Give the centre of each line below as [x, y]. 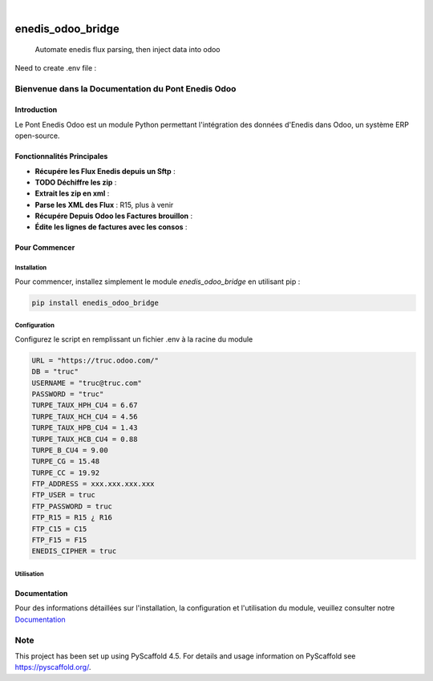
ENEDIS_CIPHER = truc [74, 551]
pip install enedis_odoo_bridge [95, 302]
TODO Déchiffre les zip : [76, 182]
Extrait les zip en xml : [72, 193]
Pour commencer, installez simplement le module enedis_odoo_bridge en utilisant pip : [158, 282]
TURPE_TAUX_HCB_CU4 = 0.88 [85, 439]
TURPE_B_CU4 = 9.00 [70, 450]
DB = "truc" [55, 372]
